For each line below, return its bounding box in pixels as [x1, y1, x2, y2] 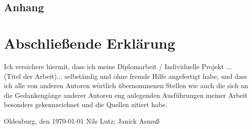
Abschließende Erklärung [4, 33, 175, 53]
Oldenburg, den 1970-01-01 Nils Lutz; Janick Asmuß [4, 115, 160, 126]
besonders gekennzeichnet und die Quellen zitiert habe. [4, 99, 168, 110]
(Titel [4, 71, 21, 81]
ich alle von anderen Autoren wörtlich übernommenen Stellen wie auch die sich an [4, 80, 248, 91]
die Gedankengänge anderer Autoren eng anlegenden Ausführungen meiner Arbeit [4, 90, 248, 100]
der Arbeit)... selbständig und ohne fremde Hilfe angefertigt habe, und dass [23, 71, 248, 81]
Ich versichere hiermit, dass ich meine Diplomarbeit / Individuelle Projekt [4, 61, 224, 71]
